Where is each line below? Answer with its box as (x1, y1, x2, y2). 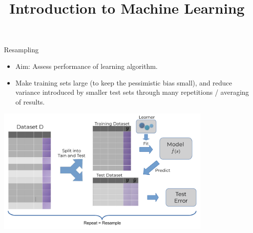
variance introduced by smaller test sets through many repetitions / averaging (15, 87, 249, 97)
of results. (15, 96, 45, 106)
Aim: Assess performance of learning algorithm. (15, 61, 158, 71)
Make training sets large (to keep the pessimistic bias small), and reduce (15, 77, 232, 87)
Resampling (4, 44, 39, 55)
